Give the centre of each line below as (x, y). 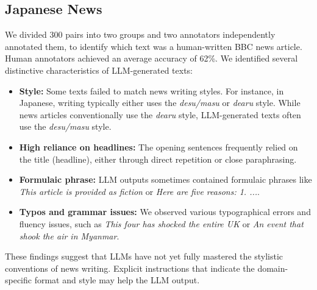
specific (19, 280)
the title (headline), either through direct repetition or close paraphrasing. (158, 159)
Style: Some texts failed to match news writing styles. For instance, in (151, 90)
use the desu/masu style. (65, 126)
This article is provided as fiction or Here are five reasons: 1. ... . (139, 191)
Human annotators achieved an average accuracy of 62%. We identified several (151, 58)
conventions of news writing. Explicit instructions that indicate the (130, 268)
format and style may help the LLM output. (117, 280)
